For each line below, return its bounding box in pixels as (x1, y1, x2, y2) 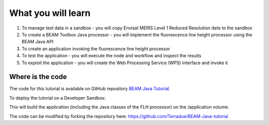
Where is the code (9, 73, 67, 81)
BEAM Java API (21, 39, 54, 45)
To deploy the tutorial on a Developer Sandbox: (9, 95, 106, 101)
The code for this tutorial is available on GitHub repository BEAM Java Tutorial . (9, 86, 170, 92)
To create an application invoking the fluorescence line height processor (21, 45, 170, 52)
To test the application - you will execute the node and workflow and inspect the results (21, 53, 202, 59)
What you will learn (9, 7, 91, 18)
